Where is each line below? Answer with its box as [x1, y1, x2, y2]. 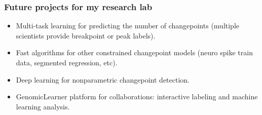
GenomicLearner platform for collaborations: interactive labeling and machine [16, 91, 258, 102]
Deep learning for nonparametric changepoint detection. [16, 74, 190, 85]
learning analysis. [16, 101, 70, 111]
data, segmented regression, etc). [16, 57, 118, 67]
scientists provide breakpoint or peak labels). [16, 30, 156, 41]
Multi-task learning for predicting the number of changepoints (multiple [16, 20, 239, 31]
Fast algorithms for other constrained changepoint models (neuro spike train [16, 47, 253, 58]
